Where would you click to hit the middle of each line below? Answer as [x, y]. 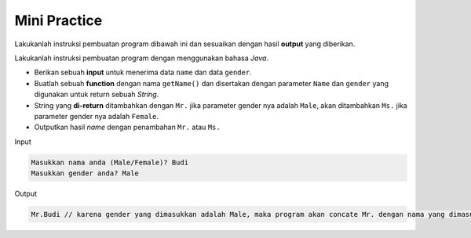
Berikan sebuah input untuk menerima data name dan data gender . [143, 72]
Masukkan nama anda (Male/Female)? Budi [110, 162]
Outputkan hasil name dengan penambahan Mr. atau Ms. [127, 127]
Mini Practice [58, 20]
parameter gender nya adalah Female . [96, 116]
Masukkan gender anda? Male [85, 173]
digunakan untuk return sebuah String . [97, 95]
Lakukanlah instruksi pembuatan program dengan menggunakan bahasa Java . [142, 58]
